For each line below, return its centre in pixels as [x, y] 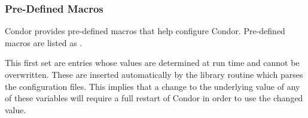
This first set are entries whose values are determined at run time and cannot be [152, 63]
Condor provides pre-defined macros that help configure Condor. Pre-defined [145, 31]
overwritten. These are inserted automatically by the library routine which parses [154, 74]
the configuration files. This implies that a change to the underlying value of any [153, 86]
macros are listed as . [44, 42]
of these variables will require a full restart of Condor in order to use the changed [154, 98]
